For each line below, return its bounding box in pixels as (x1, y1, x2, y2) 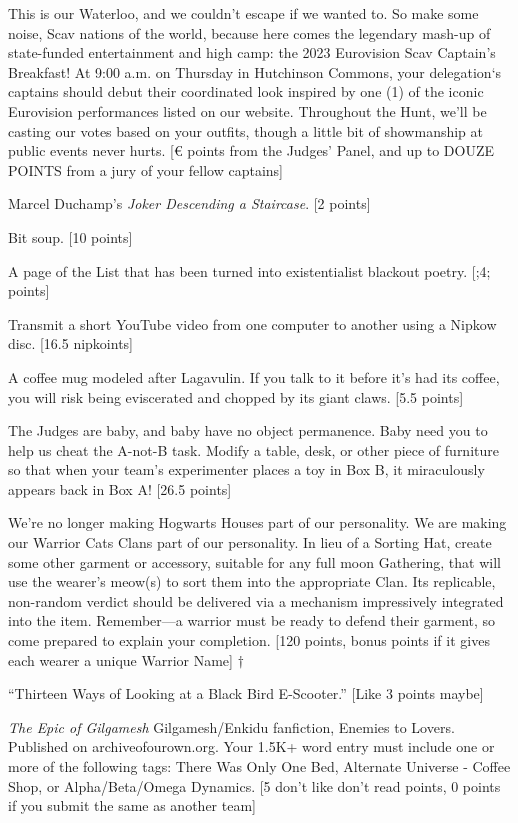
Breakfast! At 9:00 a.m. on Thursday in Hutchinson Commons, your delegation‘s (8, 61, 502, 82)
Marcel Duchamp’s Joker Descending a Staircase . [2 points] (8, 193, 371, 214)
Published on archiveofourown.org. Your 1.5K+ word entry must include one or (8, 736, 495, 757)
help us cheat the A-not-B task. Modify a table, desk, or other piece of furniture (8, 439, 499, 460)
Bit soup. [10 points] (8, 226, 133, 247)
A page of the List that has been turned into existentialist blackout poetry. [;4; (8, 260, 491, 281)
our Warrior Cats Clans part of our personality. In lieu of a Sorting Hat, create (8, 532, 492, 553)
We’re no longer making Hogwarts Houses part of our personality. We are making (8, 512, 507, 533)
